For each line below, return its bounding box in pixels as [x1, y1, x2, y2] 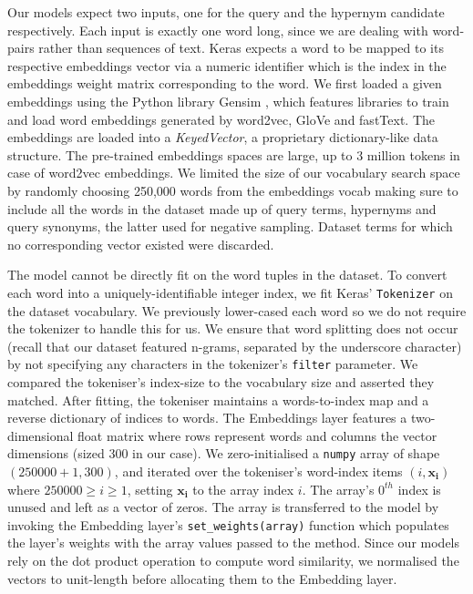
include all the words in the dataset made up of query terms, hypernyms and [7, 199, 437, 218]
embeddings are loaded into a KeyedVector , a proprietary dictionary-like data [7, 128, 438, 147]
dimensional [7, 425, 74, 445]
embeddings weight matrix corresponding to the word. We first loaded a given [7, 74, 442, 93]
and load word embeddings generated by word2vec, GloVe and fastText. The [7, 109, 435, 128]
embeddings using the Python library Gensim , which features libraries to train [7, 91, 449, 110]
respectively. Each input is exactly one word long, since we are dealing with [7, 20, 428, 39]
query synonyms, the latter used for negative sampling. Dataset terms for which [7, 217, 453, 236]
